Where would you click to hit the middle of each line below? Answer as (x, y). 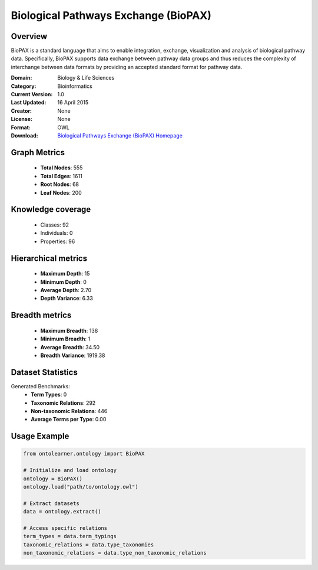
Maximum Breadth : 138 (69, 330)
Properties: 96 (58, 241)
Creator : (21, 111)
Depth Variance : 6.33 (67, 299)
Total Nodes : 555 (62, 168)
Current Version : (32, 94)
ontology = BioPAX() (53, 479)
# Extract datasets (51, 503)
